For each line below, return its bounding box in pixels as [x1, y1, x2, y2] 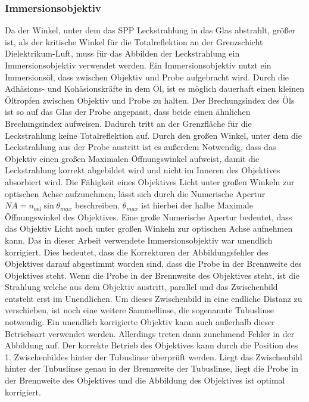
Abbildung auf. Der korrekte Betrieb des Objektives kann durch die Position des [5, 339, 298, 351]
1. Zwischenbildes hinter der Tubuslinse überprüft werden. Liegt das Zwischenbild [5, 350, 302, 363]
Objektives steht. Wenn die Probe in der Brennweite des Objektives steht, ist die [5, 269, 299, 281]
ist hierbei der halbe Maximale [141, 199, 253, 211]
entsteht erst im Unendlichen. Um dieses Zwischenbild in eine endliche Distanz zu [5, 292, 302, 304]
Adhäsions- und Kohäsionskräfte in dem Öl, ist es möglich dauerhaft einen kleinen [5, 82, 305, 95]
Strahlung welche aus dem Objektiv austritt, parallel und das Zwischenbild [5, 281, 278, 293]
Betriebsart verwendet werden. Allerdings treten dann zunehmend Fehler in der [5, 327, 295, 339]
